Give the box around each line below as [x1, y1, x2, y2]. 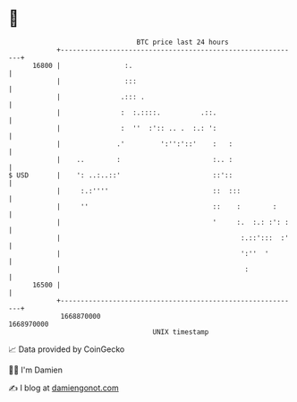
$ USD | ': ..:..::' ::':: [8, 170, 233, 180]
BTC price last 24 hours [136, 38, 229, 47]
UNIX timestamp [152, 327, 209, 337]
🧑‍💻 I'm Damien [8, 364, 64, 375]
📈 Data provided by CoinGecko [8, 344, 125, 355]
